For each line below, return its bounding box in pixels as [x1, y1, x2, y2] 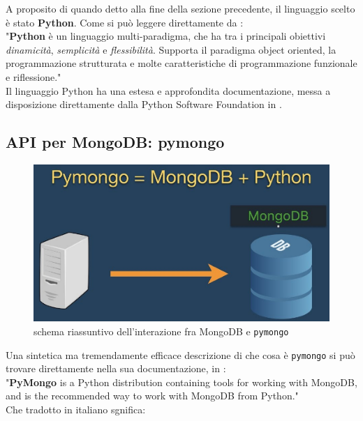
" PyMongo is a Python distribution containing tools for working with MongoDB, [6, 374, 357, 389]
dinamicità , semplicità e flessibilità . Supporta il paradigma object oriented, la [6, 42, 336, 56]
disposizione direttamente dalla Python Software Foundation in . [6, 97, 282, 112]
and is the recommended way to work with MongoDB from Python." [6, 388, 299, 403]
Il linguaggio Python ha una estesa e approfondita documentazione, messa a [6, 83, 331, 98]
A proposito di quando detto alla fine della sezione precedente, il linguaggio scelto [6, 1, 355, 15]
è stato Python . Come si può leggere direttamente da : [6, 15, 244, 29]
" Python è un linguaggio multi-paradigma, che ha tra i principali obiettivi [6, 29, 326, 43]
